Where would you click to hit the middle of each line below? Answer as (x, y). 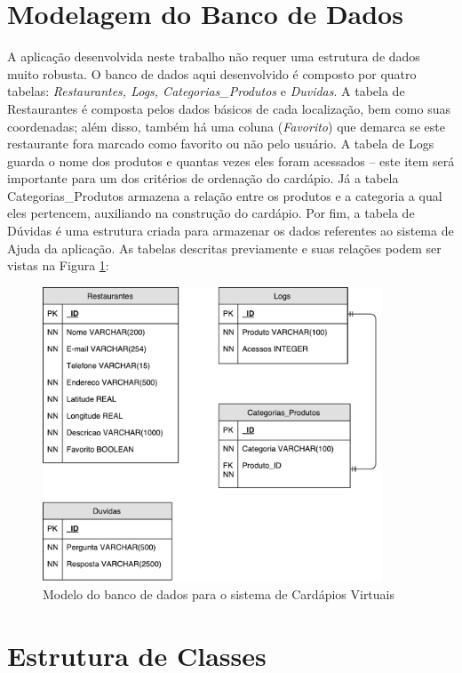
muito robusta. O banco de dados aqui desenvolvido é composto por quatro (212, 73)
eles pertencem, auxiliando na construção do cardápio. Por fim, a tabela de (211, 213)
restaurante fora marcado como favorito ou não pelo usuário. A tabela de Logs (221, 144)
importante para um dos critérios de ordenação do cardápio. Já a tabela (203, 178)
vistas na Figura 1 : (58, 265)
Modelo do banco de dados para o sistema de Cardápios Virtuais (219, 594)
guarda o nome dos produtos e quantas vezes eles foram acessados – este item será (231, 160)
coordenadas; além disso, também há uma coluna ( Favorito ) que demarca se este (227, 126)
